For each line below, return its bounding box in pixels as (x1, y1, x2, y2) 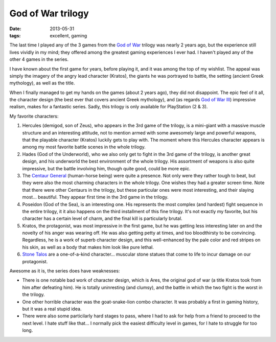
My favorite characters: (9, 113, 59, 119)
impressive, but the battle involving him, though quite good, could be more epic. (22, 165, 191, 171)
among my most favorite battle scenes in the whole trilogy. (22, 144, 146, 150)
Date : (9, 26, 21, 32)
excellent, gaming (50, 32, 87, 38)
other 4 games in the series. (9, 56, 69, 62)
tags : (9, 32, 21, 38)
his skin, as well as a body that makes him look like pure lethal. (22, 244, 154, 250)
